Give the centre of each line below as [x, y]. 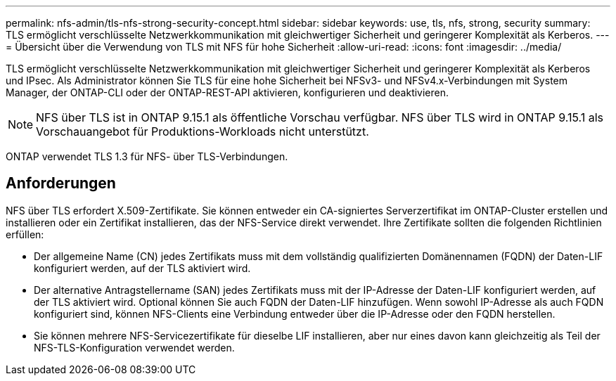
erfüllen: [25, 234]
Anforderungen [61, 183]
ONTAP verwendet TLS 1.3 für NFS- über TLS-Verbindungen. [147, 156]
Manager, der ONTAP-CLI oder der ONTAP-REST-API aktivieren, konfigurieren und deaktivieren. [227, 92]
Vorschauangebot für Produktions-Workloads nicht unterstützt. [203, 131]
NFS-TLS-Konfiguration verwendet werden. [134, 347]
